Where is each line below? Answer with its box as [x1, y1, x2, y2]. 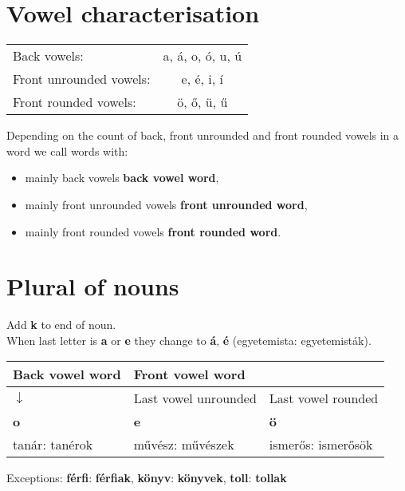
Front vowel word [133, 365, 246, 384]
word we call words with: [6, 142, 128, 159]
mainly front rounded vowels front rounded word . [25, 223, 281, 240]
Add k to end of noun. [6, 316, 116, 333]
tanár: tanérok [13, 435, 93, 454]
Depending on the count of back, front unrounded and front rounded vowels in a [6, 127, 399, 144]
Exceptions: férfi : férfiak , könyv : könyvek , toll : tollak [6, 469, 287, 486]
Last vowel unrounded [133, 389, 257, 408]
